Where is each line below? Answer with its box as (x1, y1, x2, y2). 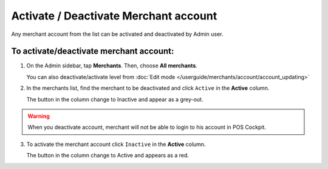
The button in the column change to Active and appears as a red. (26, 152, 190, 159)
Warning (27, 112, 50, 120)
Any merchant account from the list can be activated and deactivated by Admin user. (11, 30, 224, 38)
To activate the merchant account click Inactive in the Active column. (26, 140, 206, 148)
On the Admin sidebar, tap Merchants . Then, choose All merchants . (26, 62, 197, 69)
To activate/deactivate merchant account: (11, 46, 174, 57)
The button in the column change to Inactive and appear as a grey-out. (26, 95, 203, 103)
